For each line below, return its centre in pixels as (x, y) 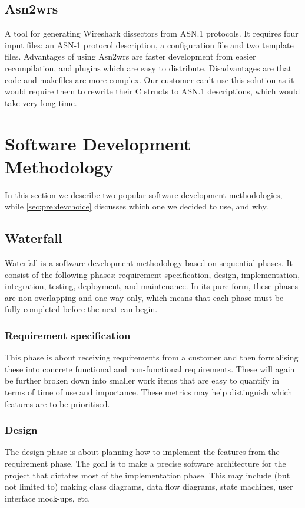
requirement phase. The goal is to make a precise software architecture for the (145, 463)
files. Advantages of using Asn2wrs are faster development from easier (130, 56)
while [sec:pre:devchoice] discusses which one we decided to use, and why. (137, 206)
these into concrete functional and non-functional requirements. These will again (150, 368)
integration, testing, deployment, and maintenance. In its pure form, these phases (151, 286)
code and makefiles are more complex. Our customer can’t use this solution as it (150, 79)
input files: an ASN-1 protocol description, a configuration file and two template (149, 45)
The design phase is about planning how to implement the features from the (142, 452)
